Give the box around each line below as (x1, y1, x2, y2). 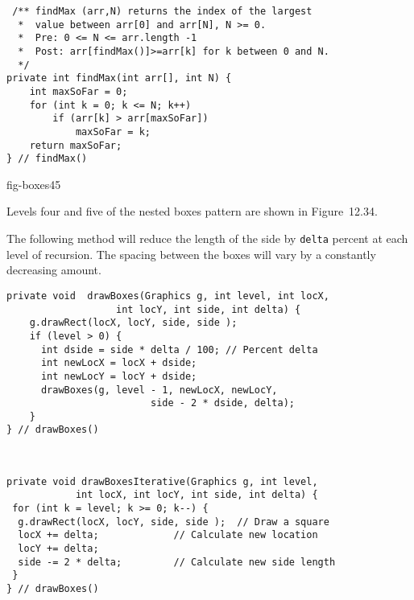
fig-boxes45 (6, 175, 61, 192)
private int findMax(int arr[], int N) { (6, 72, 232, 84)
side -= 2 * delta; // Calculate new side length (18, 556, 336, 568)
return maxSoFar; (29, 139, 122, 151)
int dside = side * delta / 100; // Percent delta (40, 343, 318, 355)
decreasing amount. (6, 261, 101, 278)
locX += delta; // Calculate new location (18, 529, 318, 541)
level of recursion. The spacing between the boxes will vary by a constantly (6, 245, 376, 262)
